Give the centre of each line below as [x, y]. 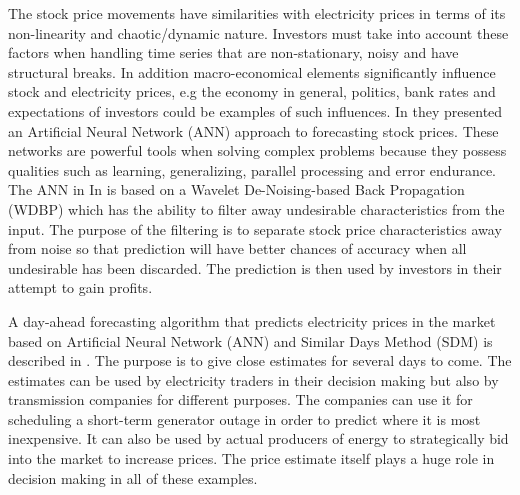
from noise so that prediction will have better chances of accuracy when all [237, 248]
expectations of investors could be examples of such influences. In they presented [255, 110]
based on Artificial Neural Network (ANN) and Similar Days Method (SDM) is [250, 340]
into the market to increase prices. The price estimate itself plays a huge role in [251, 458]
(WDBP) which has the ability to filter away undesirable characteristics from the [256, 208]
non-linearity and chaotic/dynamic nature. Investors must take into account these [258, 32]
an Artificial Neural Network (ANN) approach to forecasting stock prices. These [253, 130]
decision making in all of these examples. [133, 477]
